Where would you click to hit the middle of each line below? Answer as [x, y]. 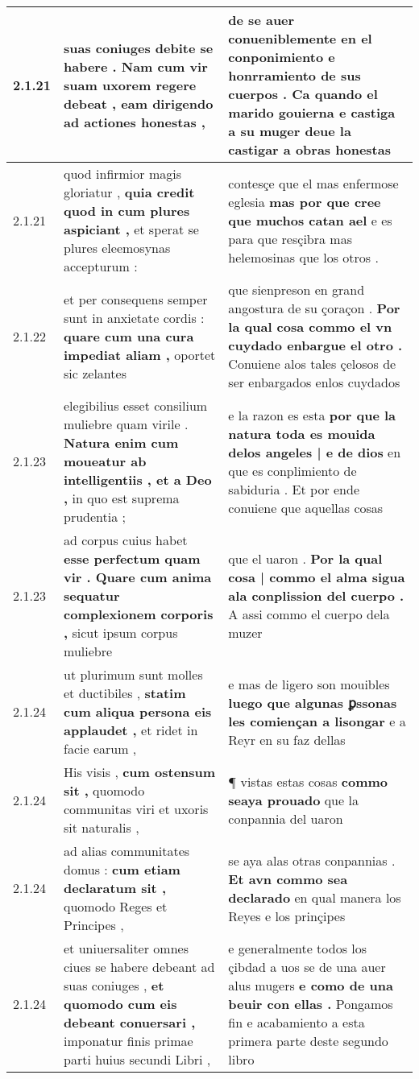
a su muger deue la [290, 131]
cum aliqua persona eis [138, 711]
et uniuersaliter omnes [126, 948]
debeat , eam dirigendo [139, 103]
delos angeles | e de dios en [315, 452]
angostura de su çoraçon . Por [314, 308]
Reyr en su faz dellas [287, 739]
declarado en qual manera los [315, 897]
